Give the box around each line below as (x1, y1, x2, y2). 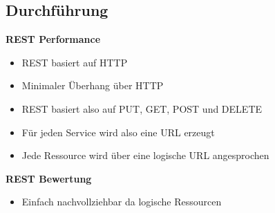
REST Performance (6, 32, 101, 46)
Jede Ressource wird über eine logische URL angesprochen (21, 148, 269, 163)
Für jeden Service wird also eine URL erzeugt (21, 124, 215, 139)
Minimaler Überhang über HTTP (21, 78, 164, 93)
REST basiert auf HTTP (21, 55, 128, 69)
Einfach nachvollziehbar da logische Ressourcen (21, 194, 222, 209)
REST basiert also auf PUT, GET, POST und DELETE (21, 101, 263, 115)
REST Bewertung (6, 171, 92, 185)
